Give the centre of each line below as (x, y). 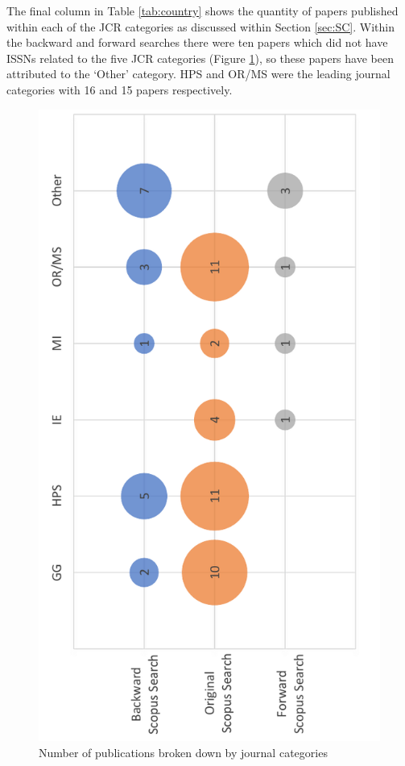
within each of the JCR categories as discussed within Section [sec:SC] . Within (200, 26)
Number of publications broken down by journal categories (183, 752)
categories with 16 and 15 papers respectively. (120, 89)
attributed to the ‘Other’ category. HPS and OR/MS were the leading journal (198, 74)
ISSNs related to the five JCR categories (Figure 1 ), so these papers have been (200, 58)
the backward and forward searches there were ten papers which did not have (197, 42)
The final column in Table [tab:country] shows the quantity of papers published (202, 10)
